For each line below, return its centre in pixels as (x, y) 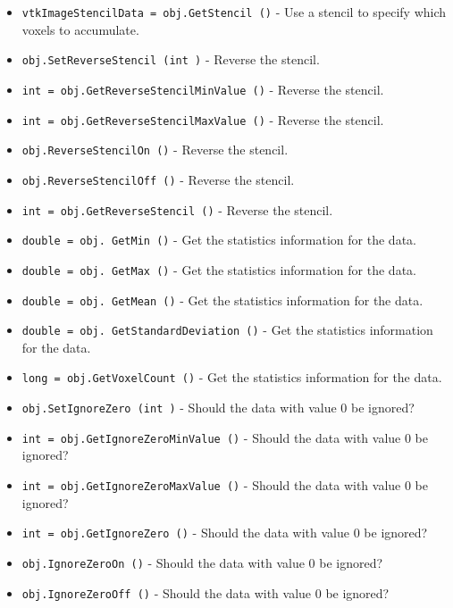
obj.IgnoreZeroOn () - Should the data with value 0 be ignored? (202, 562)
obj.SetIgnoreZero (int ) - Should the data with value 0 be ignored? (218, 408)
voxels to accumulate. (80, 29)
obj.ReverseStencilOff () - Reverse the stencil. (158, 179)
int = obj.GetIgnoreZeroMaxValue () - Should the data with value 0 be (225, 484)
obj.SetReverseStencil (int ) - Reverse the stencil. (171, 59)
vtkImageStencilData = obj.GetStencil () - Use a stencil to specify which (234, 12)
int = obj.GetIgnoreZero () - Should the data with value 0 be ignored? (225, 533)
